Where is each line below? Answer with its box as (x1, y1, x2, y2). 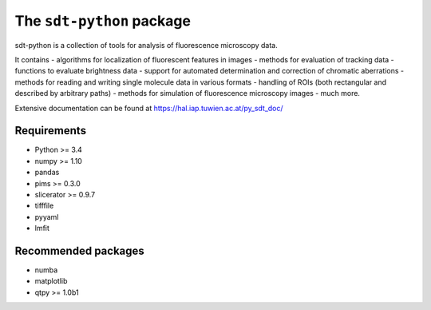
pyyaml (34, 212, 59, 221)
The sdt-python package (14, 12, 192, 30)
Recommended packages (14, 244, 145, 257)
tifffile (34, 201, 54, 211)
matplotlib (34, 276, 68, 286)
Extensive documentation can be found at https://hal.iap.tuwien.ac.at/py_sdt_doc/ (14, 103, 283, 113)
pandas (34, 168, 60, 177)
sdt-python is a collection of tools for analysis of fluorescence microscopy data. (14, 40, 279, 50)
